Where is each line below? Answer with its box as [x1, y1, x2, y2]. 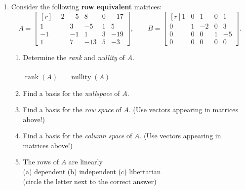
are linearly [68, 157, 103, 167]
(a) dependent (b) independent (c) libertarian [23, 166, 161, 177]
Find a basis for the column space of [23, 130, 132, 141]
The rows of [23, 157, 59, 167]
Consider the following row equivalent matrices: [11, 1, 162, 11]
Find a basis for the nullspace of [23, 88, 120, 98]
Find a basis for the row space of [23, 104, 122, 115]
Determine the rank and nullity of [23, 52, 125, 62]
